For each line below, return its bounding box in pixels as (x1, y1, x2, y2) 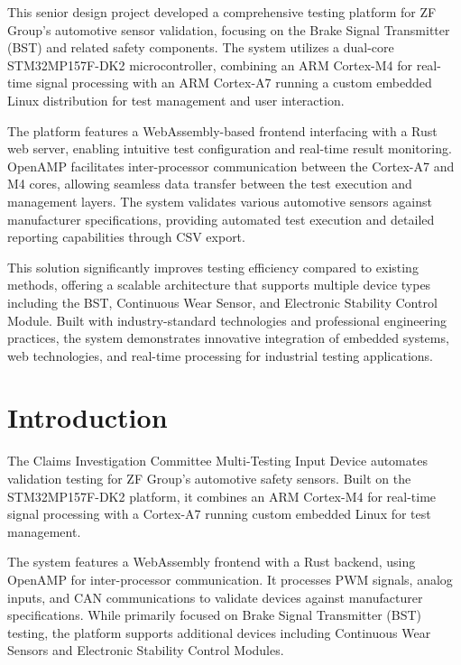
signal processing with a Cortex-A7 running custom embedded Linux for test (7, 504, 431, 523)
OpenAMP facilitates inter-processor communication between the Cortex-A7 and (7, 156, 455, 175)
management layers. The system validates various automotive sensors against (7, 191, 432, 210)
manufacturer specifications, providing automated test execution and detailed (7, 209, 435, 228)
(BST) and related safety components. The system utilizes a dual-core (7, 38, 394, 57)
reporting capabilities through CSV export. (7, 227, 245, 246)
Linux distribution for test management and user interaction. (7, 90, 345, 109)
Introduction (7, 399, 168, 436)
